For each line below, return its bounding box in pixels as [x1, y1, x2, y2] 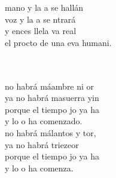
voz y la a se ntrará [5, 13, 76, 25]
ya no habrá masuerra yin [5, 91, 99, 104]
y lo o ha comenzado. [5, 115, 83, 127]
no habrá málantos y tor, [5, 126, 96, 139]
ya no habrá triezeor [5, 138, 79, 151]
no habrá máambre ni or [5, 79, 94, 92]
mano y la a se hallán [5, 1, 84, 13]
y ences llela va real [5, 24, 77, 37]
